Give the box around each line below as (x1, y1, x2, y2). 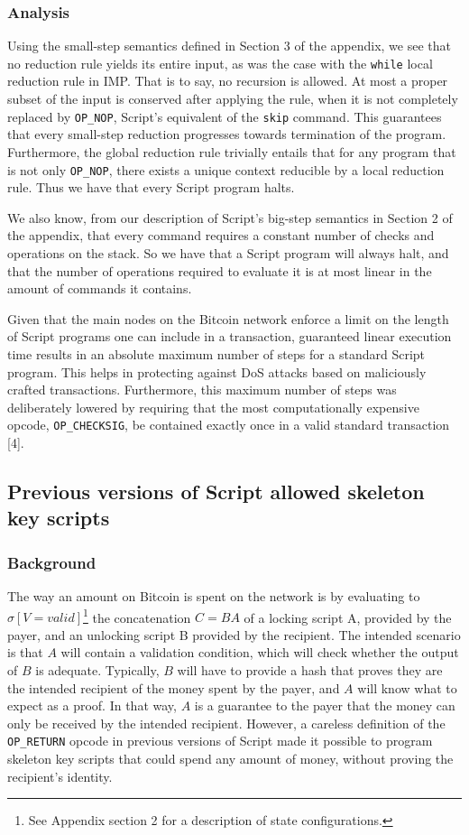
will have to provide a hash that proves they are (177, 660, 443, 679)
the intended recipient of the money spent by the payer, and (7, 678, 340, 697)
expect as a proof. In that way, (7, 696, 177, 715)
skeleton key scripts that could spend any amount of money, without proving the (7, 748, 454, 767)
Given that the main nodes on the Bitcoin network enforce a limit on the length (7, 309, 449, 328)
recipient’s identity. (7, 766, 113, 785)
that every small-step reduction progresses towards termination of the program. (7, 125, 446, 144)
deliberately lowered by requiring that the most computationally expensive (7, 397, 419, 416)
